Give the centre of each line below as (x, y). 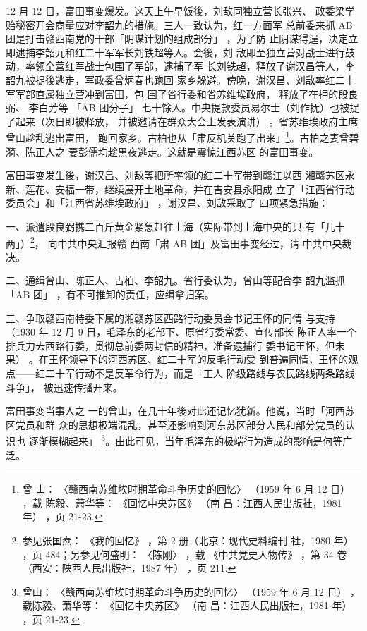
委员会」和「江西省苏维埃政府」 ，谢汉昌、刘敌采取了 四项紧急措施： (167, 203)
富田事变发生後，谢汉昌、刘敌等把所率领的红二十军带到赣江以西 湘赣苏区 (175, 175)
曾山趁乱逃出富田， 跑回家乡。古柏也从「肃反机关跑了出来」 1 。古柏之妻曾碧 (182, 136)
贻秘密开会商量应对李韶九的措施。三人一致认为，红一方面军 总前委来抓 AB (179, 24)
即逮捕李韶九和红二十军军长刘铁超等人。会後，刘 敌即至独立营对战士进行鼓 (180, 52)
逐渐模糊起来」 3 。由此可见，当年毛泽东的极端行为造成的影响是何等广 (191, 440)
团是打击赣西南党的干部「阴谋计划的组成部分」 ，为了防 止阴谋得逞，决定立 (182, 38)
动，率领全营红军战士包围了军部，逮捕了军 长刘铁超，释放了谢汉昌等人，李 (180, 66)
